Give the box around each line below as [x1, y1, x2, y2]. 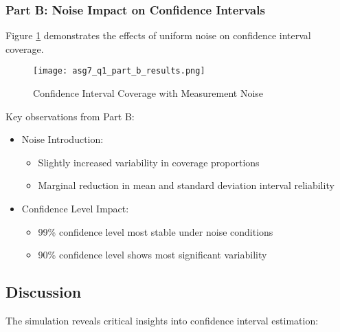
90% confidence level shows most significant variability [38, 247, 267, 262]
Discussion [5, 281, 82, 302]
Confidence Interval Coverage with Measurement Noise [33, 86, 264, 100]
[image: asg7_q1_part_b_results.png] [33, 66, 205, 76]
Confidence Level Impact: [21, 201, 129, 216]
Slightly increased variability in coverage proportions [38, 155, 260, 169]
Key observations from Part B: [5, 109, 135, 123]
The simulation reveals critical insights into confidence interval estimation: [5, 313, 319, 328]
